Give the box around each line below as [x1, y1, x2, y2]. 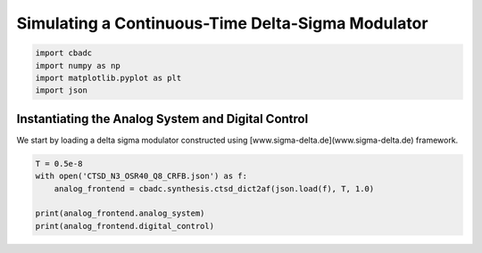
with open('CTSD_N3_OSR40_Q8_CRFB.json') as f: [35, 171, 247, 182]
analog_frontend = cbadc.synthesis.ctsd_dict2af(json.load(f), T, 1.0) [54, 184, 375, 193]
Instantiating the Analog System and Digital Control [16, 111, 309, 126]
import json [35, 86, 88, 95]
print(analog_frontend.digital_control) [35, 221, 214, 231]
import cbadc [35, 48, 93, 58]
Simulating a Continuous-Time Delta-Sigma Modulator [16, 13, 428, 33]
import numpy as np [35, 61, 120, 70]
